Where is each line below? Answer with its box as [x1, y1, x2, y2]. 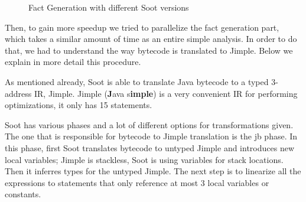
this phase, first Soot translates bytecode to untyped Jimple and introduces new [5, 141, 295, 154]
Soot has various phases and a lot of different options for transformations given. [5, 118, 294, 131]
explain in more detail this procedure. [5, 56, 141, 68]
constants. [5, 188, 41, 200]
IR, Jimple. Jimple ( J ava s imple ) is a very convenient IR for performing [34, 87, 298, 99]
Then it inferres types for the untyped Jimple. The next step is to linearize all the [5, 165, 301, 177]
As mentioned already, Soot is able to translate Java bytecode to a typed [5, 75, 269, 87]
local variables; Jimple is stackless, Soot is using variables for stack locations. [5, 153, 284, 165]
